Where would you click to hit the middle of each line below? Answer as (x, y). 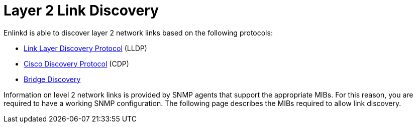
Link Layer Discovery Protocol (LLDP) (85, 48)
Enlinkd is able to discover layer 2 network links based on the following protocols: (138, 32)
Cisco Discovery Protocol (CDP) (76, 63)
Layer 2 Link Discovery (81, 10)
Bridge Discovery (52, 79)
